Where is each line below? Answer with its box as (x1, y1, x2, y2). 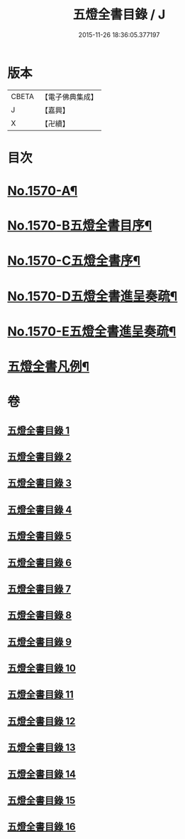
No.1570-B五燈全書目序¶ (7, 218, 152, 234)
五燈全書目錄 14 (7, 768, 77, 780)
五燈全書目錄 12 (7, 715, 76, 727)
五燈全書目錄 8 (7, 610, 72, 622)
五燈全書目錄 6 (7, 556, 72, 568)
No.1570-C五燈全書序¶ (7, 253, 141, 269)
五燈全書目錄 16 (7, 820, 76, 833)
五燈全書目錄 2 (7, 450, 72, 463)
